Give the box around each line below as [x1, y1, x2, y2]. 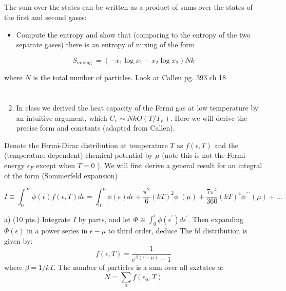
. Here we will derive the [170, 112, 247, 123]
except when [36, 159, 75, 170]
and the [214, 139, 239, 150]
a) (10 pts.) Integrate [4, 213, 71, 224]
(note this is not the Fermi [162, 150, 245, 160]
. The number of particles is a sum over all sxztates [53, 261, 215, 272]
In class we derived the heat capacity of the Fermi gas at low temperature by [16, 102, 259, 113]
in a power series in [27, 225, 88, 236]
